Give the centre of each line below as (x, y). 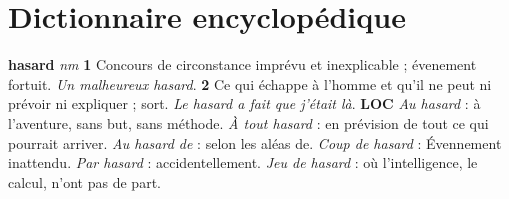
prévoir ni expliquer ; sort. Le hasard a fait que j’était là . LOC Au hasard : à (244, 103)
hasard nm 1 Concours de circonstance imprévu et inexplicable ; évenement (242, 64)
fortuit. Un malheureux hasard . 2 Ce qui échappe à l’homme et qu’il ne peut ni (250, 83)
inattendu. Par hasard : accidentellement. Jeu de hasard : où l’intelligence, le (243, 162)
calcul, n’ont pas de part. (84, 181)
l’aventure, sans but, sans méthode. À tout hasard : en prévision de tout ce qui (248, 122)
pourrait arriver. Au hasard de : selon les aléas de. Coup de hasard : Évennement (255, 142)
